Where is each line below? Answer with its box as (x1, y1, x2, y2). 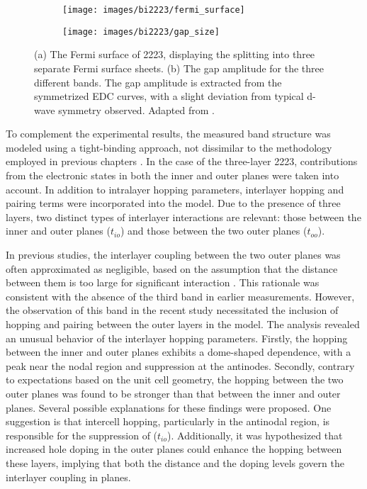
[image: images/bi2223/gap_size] (62, 26, 220, 37)
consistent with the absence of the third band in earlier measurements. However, (6, 288, 355, 303)
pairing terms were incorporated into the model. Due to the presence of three (6, 196, 341, 210)
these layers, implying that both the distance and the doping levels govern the (6, 455, 344, 470)
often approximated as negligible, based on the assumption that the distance (6, 261, 338, 276)
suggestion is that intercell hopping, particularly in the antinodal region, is (6, 414, 330, 429)
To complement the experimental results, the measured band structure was (6, 126, 331, 141)
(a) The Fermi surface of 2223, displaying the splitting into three (34, 47, 315, 62)
